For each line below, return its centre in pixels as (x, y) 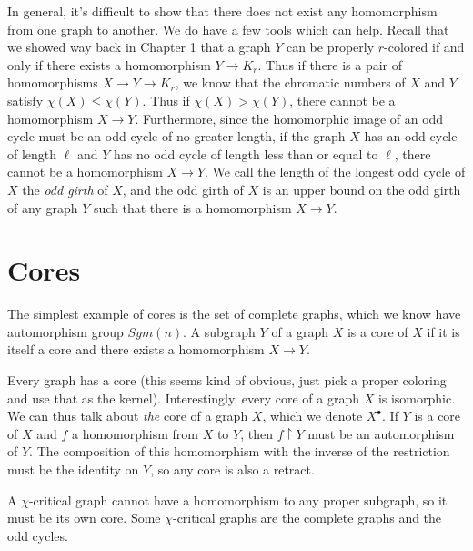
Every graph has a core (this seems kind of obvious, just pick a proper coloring (227, 380)
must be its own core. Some (84, 518)
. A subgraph (219, 331)
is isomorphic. (417, 398)
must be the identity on (73, 469)
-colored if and (424, 47)
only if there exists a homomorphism (109, 64)
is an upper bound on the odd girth (362, 189)
